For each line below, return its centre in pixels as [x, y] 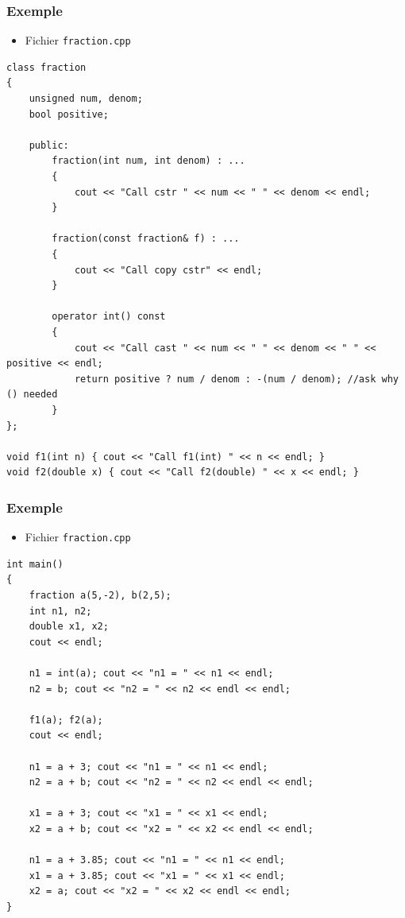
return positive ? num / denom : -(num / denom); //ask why [236, 379]
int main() [35, 564]
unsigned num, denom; [86, 99]
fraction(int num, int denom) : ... [148, 161]
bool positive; [69, 114]
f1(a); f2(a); [66, 720]
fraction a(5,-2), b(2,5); [100, 595]
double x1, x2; [69, 627]
